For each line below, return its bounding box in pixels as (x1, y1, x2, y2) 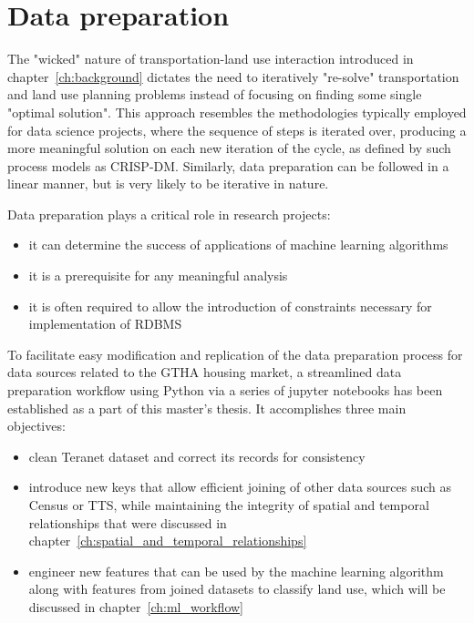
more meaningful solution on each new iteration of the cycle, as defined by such (7, 138, 451, 158)
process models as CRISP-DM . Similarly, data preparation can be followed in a (7, 156, 449, 175)
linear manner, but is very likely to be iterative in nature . (7, 174, 329, 193)
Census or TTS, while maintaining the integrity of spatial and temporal (28, 495, 429, 514)
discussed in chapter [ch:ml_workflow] (28, 597, 243, 616)
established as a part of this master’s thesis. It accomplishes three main (7, 398, 407, 417)
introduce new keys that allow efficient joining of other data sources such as (28, 477, 452, 496)
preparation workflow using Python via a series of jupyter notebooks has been (7, 381, 443, 400)
